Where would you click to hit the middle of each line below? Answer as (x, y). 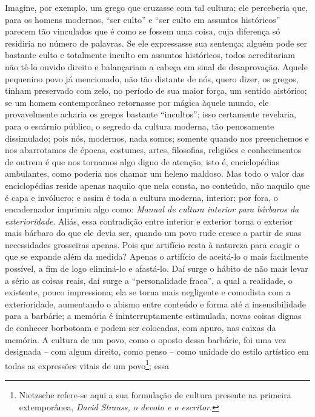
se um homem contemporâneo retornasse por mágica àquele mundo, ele (137, 102)
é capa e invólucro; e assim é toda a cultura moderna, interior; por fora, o (141, 197)
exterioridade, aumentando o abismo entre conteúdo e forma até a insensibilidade (155, 304)
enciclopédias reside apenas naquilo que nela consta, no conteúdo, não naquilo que (157, 185)
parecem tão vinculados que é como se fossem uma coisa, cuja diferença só (143, 31)
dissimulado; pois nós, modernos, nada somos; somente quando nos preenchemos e (157, 138)
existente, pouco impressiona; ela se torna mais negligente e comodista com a (148, 292)
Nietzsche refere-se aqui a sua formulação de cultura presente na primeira (155, 395)
